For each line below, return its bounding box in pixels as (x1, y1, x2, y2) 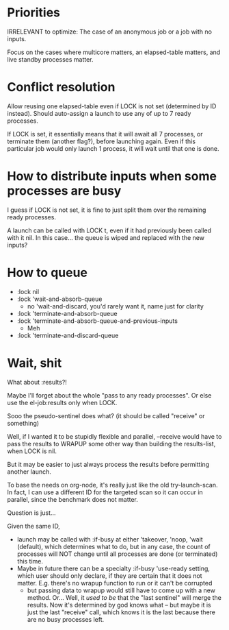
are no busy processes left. (27, 615, 105, 623)
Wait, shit (7, 355, 62, 371)
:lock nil (16, 287, 40, 295)
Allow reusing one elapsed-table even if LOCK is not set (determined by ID (7, 101, 217, 110)
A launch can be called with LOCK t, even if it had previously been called (7, 226, 212, 234)
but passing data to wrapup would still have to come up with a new (27, 586, 215, 594)
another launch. (7, 468, 51, 476)
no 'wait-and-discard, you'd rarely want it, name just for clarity (27, 302, 204, 310)
